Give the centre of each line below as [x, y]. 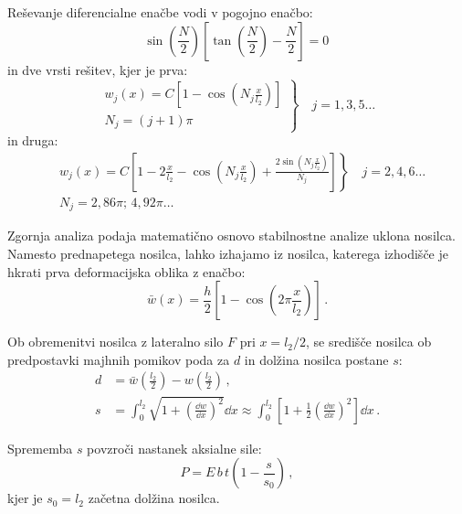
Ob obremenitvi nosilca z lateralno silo [115, 342]
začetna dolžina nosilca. [154, 498]
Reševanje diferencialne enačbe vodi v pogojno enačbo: [160, 12]
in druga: [33, 140]
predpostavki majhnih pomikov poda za [119, 359]
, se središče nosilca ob [369, 342]
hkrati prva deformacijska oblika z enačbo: [126, 271]
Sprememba [40, 448]
